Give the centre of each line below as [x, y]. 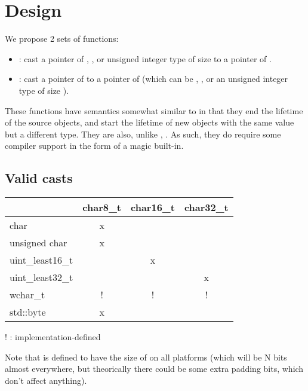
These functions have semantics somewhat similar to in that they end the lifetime [154, 110]
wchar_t [27, 295]
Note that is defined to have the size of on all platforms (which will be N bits [146, 357]
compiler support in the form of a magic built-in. [94, 146]
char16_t [153, 207]
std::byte [28, 312]
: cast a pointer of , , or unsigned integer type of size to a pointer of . [145, 58]
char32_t [206, 207]
